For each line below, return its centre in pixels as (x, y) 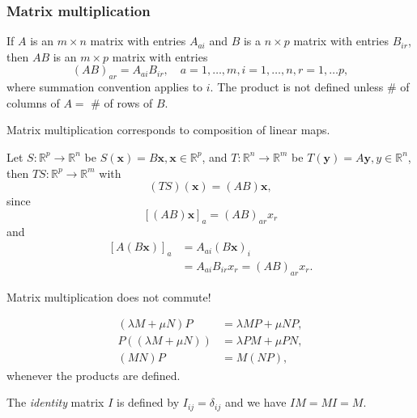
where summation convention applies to (105, 87)
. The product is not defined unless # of (310, 87)
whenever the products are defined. (94, 375)
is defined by (148, 402)
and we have (255, 402)
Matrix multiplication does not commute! (109, 296)
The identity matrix (55, 402)
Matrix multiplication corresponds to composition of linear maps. (168, 130)
